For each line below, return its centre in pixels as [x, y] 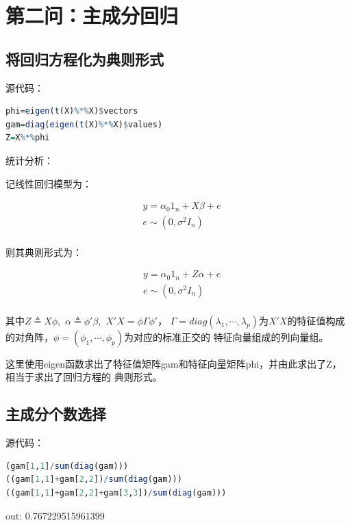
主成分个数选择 [56, 414]
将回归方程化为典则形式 [85, 59]
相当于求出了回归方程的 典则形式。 [84, 377]
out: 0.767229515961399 [55, 515]
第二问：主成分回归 [92, 15]
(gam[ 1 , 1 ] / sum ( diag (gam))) [67, 466]
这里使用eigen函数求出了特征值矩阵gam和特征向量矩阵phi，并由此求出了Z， [174, 363]
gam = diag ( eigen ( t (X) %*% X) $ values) [84, 124]
